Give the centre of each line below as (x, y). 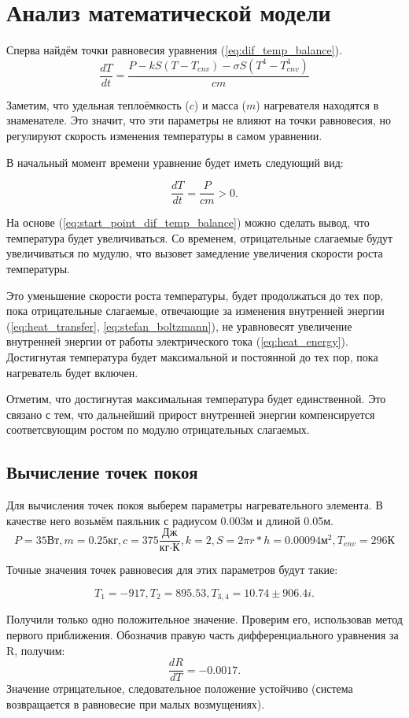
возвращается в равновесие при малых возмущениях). (136, 703)
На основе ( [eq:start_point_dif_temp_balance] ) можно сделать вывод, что (188, 222)
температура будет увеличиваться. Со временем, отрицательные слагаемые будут (200, 237)
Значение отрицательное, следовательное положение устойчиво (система (180, 688)
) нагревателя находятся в (317, 104)
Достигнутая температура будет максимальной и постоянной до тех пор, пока (192, 356)
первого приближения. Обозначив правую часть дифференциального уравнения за (203, 635)
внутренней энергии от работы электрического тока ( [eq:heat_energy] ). (177, 341)
